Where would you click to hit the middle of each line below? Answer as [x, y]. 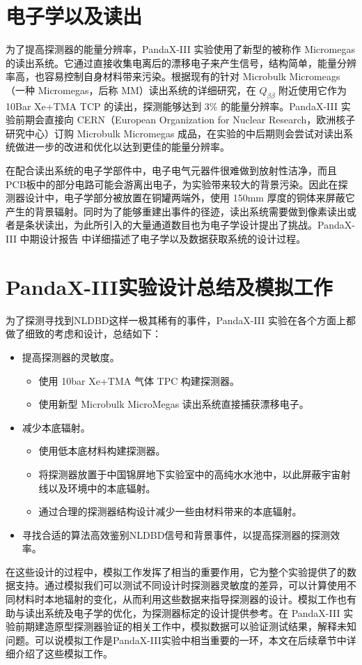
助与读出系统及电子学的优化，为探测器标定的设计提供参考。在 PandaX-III [173, 612]
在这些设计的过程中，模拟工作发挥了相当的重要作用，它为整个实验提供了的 [176, 571]
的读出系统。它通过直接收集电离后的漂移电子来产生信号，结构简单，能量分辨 [181, 62]
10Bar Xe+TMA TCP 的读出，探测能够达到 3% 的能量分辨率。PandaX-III [172, 106]
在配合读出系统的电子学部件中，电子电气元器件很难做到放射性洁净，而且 [171, 170]
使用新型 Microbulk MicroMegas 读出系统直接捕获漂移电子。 [174, 404]
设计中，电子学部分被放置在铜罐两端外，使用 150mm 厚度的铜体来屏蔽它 [190, 198]
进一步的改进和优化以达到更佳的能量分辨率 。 [127, 147]
